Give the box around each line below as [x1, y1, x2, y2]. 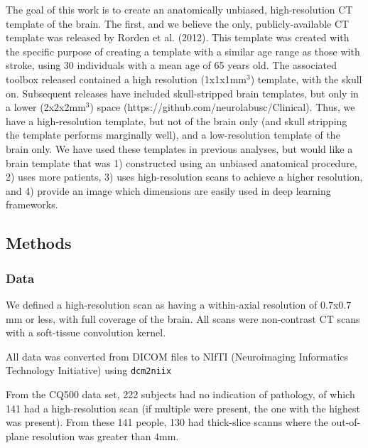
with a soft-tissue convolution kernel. [6, 325, 166, 340]
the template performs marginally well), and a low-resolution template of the [6, 127, 340, 142]
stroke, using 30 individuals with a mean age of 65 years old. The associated [6, 58, 337, 73]
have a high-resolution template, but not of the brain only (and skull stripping [6, 113, 347, 128]
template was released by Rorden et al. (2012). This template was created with [6, 30, 350, 45]
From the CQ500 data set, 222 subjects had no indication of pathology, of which [6, 386, 355, 401]
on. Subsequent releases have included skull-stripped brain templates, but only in [6, 85, 359, 100]
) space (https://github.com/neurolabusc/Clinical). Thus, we [90, 100, 355, 114]
